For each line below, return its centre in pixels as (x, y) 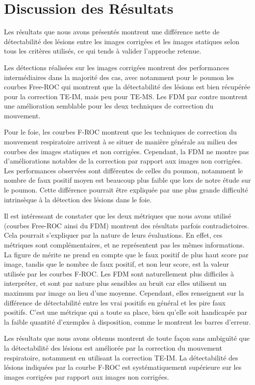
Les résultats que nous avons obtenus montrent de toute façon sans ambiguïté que (127, 338)
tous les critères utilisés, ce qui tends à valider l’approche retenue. (103, 51)
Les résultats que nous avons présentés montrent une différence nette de (112, 32)
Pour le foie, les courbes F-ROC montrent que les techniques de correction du (120, 132)
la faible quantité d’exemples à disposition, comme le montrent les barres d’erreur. (127, 321)
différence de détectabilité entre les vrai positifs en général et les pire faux (115, 302)
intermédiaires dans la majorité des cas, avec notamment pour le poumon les (119, 77)
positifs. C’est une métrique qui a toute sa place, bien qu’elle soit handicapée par (126, 312)
